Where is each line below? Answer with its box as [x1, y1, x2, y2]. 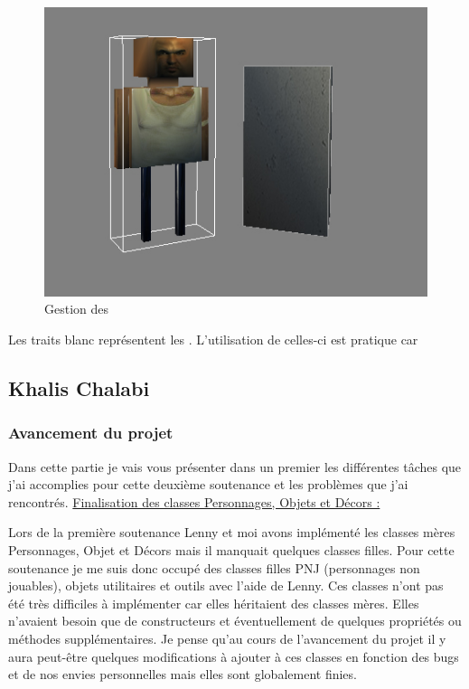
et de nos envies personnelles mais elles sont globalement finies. [8, 665, 357, 684]
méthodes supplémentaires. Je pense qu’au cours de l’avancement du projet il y [8, 628, 446, 647]
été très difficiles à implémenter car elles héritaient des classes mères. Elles [8, 593, 419, 612]
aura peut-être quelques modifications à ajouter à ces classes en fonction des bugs [8, 647, 459, 665]
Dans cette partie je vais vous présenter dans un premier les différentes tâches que [8, 457, 462, 476]
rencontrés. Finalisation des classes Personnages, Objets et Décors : [8, 492, 380, 511]
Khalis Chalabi [8, 374, 150, 401]
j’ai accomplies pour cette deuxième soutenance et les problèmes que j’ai [8, 475, 408, 494]
